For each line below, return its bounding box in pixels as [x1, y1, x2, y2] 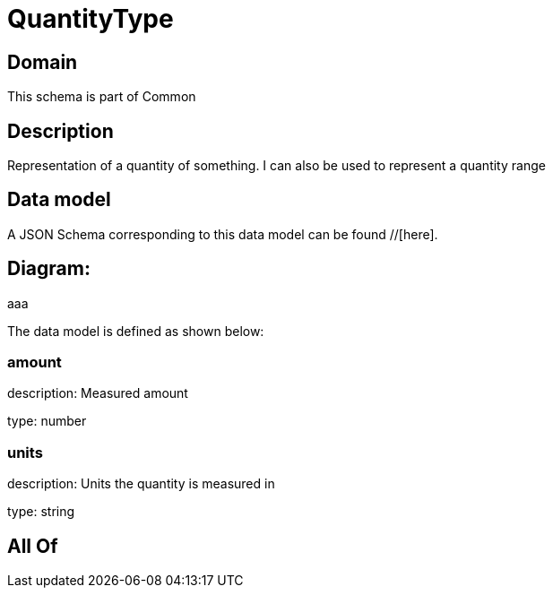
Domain [7, 50, 78, 73]
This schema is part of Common [7, 89, 196, 105]
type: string [7, 504, 75, 520]
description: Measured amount [7, 385, 188, 401]
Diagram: [7, 257, 91, 280]
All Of [7, 534, 58, 557]
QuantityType [7, 4, 174, 34]
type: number [7, 413, 87, 429]
